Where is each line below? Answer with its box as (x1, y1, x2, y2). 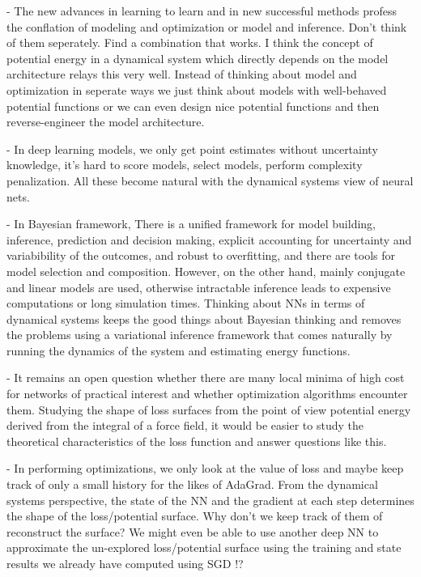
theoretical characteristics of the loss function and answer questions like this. (6, 432, 387, 449)
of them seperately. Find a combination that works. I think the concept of (6, 34, 373, 51)
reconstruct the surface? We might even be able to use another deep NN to (6, 523, 379, 540)
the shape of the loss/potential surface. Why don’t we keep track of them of (6, 507, 383, 524)
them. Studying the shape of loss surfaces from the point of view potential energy (6, 401, 411, 418)
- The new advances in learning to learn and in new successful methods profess (6, 2, 398, 19)
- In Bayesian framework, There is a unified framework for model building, (6, 215, 376, 232)
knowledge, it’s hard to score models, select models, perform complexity (6, 156, 363, 173)
